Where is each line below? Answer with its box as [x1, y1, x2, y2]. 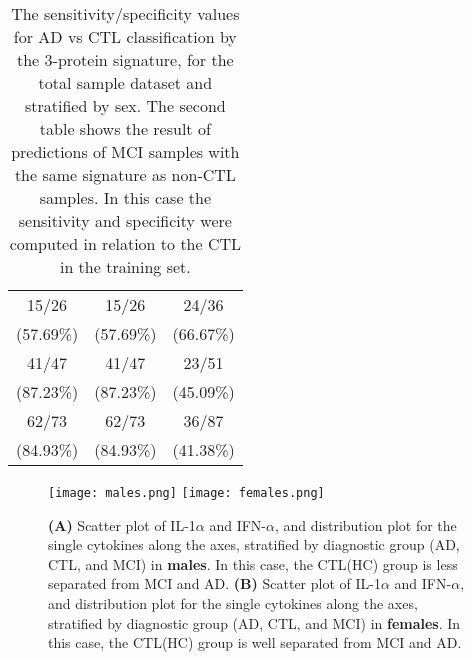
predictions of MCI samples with [11, 140, 240, 163]
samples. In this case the [39, 186, 212, 209]
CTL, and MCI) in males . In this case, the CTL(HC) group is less [48, 553, 458, 574]
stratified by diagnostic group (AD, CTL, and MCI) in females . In [48, 612, 461, 633]
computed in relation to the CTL [9, 232, 242, 255]
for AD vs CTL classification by [13, 25, 237, 48]
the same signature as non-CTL [14, 163, 236, 186]
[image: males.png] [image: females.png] [48, 486, 325, 500]
